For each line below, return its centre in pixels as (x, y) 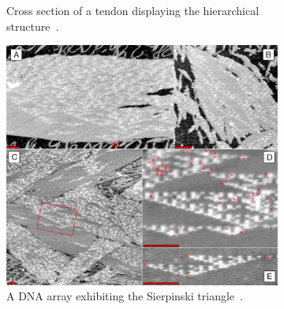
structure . (33, 26)
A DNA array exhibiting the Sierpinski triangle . (125, 296)
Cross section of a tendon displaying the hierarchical (133, 10)
